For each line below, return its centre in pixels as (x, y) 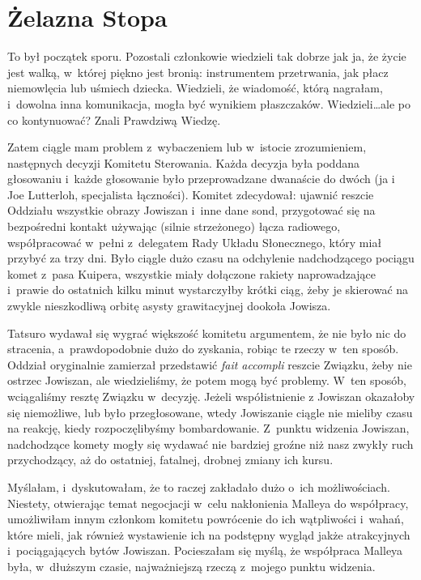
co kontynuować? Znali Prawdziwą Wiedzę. (114, 119)
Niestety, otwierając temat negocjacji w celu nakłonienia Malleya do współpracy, (208, 503)
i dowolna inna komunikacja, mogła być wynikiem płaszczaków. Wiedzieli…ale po (209, 103)
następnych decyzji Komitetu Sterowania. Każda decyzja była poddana (183, 162)
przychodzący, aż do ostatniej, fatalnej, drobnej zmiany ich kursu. (170, 460)
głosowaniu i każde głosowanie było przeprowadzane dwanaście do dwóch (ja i (201, 179)
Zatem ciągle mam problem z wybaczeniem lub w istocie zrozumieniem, (187, 147)
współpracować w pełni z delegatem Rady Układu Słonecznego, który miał (195, 242)
